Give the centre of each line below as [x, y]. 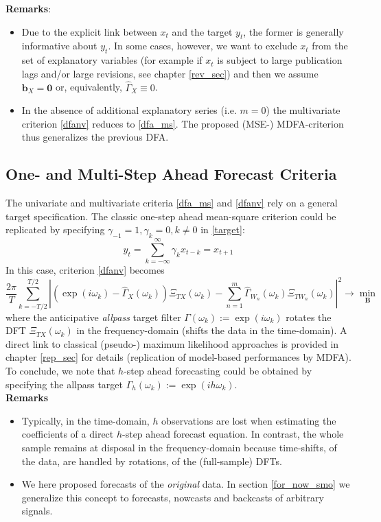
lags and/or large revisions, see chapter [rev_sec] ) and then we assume [170, 73]
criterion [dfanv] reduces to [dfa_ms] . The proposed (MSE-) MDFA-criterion [183, 123]
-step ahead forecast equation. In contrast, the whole [233, 434]
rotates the [309, 317]
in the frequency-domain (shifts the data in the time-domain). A [212, 330]
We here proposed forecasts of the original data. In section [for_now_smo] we [186, 484]
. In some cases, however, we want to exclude [203, 46]
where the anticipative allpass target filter [93, 317]
